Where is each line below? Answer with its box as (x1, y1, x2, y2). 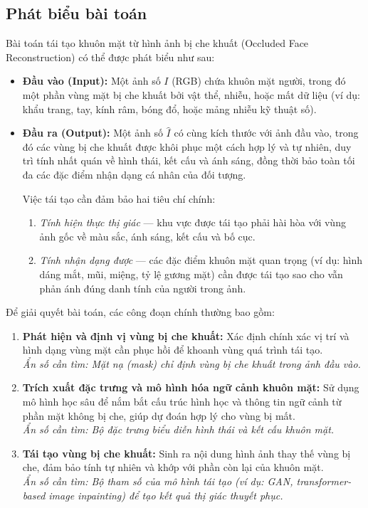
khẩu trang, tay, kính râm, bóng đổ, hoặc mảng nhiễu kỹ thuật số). (22, 101, 317, 116)
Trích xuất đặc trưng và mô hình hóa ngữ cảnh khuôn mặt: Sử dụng (22, 380, 359, 395)
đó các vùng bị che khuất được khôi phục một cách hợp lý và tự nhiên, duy (22, 139, 352, 154)
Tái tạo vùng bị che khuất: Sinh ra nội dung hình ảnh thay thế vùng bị (22, 445, 351, 460)
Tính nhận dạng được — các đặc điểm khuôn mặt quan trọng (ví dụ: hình (39, 253, 363, 268)
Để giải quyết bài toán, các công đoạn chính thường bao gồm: (6, 305, 275, 319)
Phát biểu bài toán (6, 2, 147, 24)
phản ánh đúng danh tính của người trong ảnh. (39, 280, 246, 295)
